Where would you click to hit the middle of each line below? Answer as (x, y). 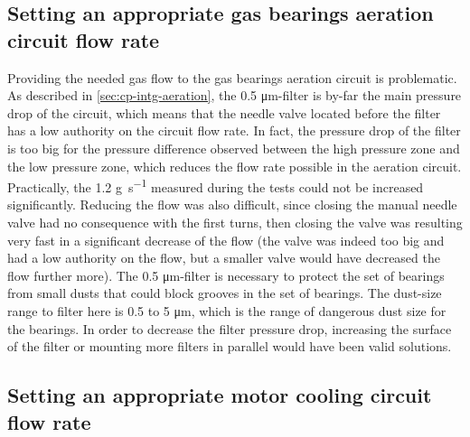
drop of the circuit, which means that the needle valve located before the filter (224, 112)
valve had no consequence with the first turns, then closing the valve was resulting (235, 222)
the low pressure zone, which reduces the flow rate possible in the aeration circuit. (235, 166)
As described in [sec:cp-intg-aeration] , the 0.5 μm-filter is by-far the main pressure (235, 95)
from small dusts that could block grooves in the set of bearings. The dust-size (225, 293)
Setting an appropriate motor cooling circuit (220, 395)
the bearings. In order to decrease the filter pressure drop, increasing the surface (230, 328)
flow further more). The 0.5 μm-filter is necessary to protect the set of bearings (226, 275)
